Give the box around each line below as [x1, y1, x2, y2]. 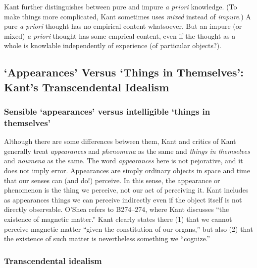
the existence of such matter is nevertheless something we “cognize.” [4, 233, 210, 244]
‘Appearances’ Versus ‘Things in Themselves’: [4, 65, 244, 80]
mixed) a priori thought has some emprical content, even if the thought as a [4, 30, 236, 41]
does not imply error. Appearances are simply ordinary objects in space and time [4, 165, 250, 176]
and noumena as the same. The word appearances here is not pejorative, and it [4, 155, 243, 166]
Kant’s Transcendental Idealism [4, 79, 169, 94]
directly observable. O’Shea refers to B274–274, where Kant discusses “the [4, 204, 229, 214]
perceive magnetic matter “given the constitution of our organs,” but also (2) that [4, 223, 253, 234]
